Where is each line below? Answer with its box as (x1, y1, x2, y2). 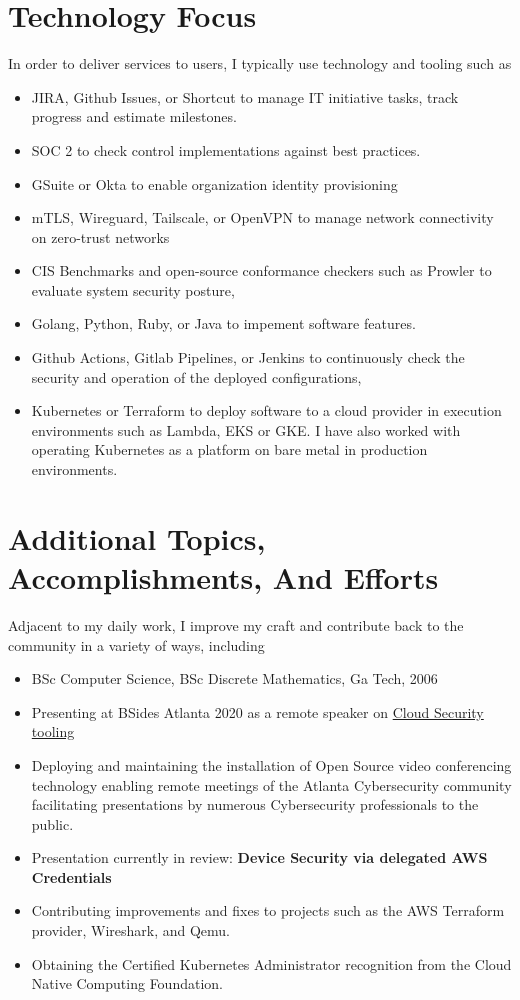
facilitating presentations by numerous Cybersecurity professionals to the (31, 794, 479, 815)
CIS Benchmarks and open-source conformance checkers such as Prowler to (31, 260, 492, 281)
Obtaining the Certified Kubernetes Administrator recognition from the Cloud (31, 953, 512, 974)
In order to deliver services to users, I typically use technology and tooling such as (8, 53, 512, 74)
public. (31, 813, 74, 834)
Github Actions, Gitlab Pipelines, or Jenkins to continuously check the (31, 347, 465, 368)
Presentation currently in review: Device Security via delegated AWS (31, 847, 488, 868)
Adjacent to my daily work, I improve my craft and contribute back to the (8, 614, 464, 635)
